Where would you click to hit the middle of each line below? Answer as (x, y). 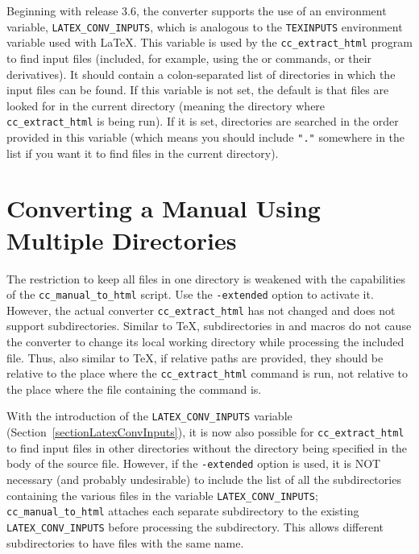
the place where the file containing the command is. (134, 389)
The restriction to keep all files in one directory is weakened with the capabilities (206, 278)
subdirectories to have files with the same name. (125, 542)
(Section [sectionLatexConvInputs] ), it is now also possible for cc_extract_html (205, 432)
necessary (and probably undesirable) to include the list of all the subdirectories (204, 479)
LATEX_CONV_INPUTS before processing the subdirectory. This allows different (195, 526)
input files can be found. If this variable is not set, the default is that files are (198, 90)
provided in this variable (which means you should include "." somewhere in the (206, 136)
